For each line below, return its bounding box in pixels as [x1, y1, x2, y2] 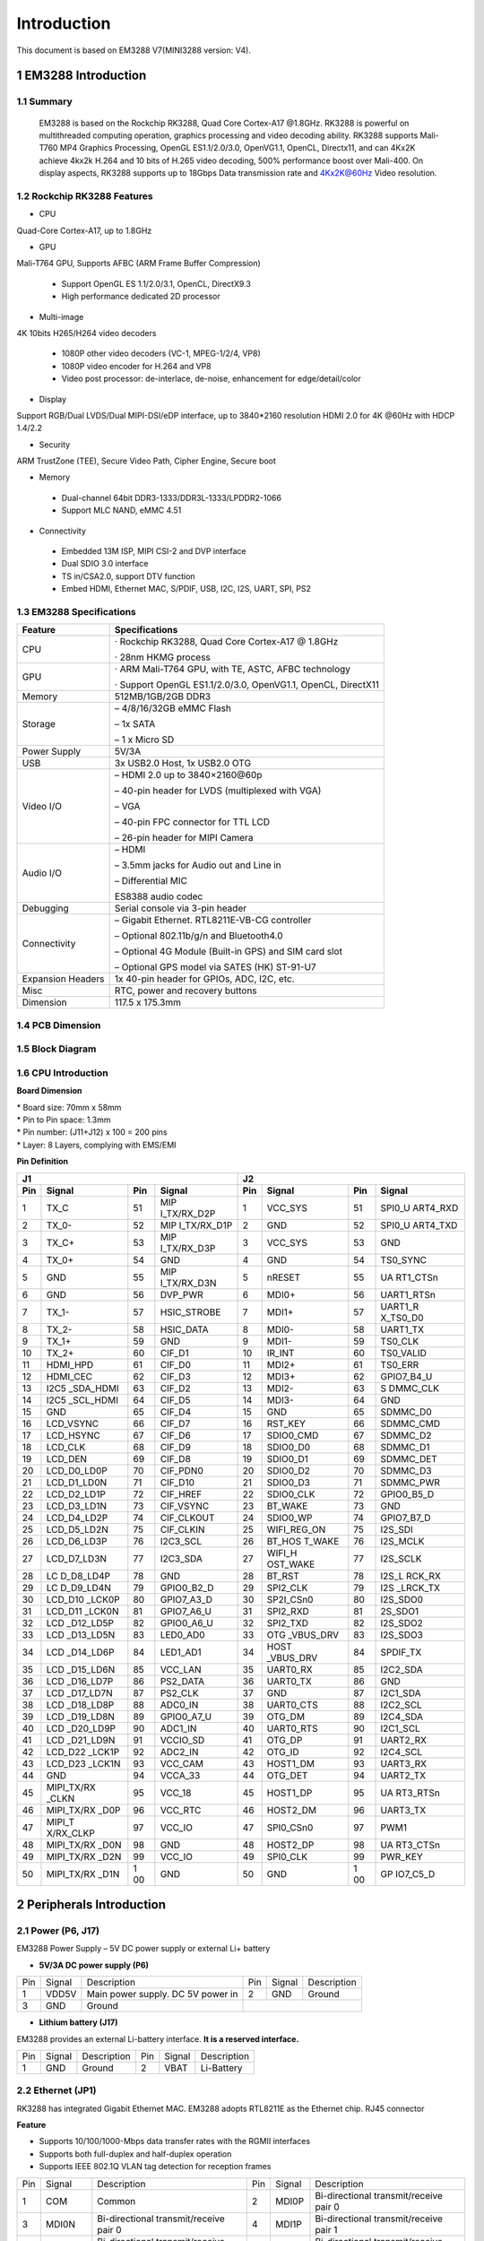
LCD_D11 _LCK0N [46, 1605, 119, 1617]
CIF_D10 [160, 1475, 194, 1488]
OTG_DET [266, 1769, 308, 1781]
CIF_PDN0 [160, 1464, 203, 1476]
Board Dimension [16, 1086, 82, 1096]
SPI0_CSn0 [266, 1821, 314, 1833]
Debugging [22, 902, 69, 914]
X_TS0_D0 [380, 1311, 425, 1324]
